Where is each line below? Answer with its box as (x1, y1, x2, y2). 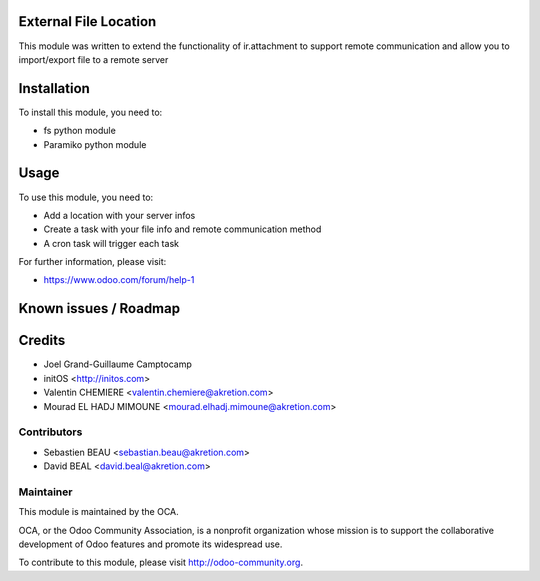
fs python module (43, 125, 117, 137)
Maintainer (18, 485, 73, 499)
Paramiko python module (43, 138, 147, 150)
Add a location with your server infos (43, 209, 196, 221)
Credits (18, 332, 66, 349)
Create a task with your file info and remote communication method (43, 223, 322, 235)
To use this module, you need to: (18, 191, 154, 203)
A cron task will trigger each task (43, 237, 180, 249)
